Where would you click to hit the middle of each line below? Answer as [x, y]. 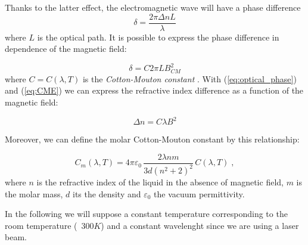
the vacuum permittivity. [199, 193]
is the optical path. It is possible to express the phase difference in [158, 37]
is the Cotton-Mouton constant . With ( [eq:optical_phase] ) [189, 78]
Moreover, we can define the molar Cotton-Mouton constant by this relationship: [152, 139]
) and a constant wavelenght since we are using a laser [200, 225]
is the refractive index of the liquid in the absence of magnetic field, [160, 182]
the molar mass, [34, 193]
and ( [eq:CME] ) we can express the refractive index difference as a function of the [154, 90]
